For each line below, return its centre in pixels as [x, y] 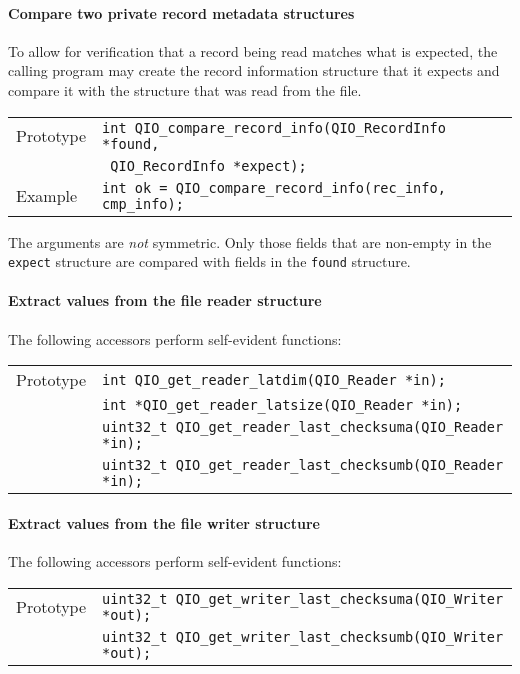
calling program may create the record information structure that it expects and [254, 70]
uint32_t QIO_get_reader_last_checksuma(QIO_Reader [303, 427]
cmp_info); [143, 203]
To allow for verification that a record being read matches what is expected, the [253, 50]
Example [47, 196]
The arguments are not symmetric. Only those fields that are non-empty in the [250, 241]
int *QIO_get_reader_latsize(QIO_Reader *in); [282, 405]
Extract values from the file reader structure [165, 300]
